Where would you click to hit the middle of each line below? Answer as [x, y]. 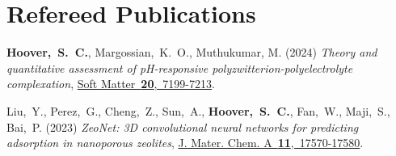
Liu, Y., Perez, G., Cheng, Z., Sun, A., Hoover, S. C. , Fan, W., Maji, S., [198, 110]
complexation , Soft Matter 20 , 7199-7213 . [111, 84]
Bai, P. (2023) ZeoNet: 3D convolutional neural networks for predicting [183, 126]
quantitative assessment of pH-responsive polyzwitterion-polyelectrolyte [180, 67]
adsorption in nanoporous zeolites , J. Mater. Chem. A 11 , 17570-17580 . [185, 143]
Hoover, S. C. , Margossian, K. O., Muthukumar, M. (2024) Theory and [192, 52]
